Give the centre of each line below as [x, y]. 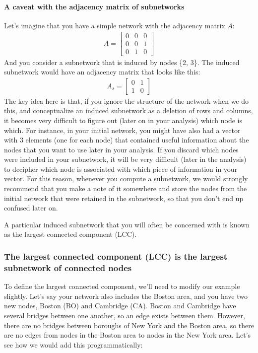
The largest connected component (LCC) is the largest [116, 256]
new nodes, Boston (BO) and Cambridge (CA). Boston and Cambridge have [120, 306]
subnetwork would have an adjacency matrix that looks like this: [102, 72]
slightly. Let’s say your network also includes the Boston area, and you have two [126, 296]
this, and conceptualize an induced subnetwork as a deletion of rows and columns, [129, 110]
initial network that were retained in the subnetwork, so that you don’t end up [124, 198]
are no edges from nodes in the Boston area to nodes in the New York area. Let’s [128, 335]
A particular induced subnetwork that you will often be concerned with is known [127, 224]
